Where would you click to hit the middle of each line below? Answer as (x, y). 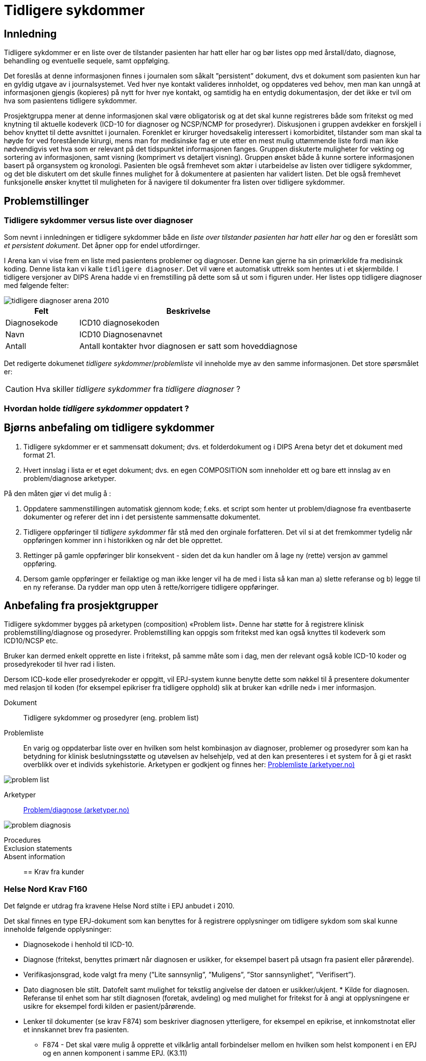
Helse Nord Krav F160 (46, 889)
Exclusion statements (38, 849)
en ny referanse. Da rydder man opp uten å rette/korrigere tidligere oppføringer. (151, 587)
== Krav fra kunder (54, 872)
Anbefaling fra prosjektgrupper (81, 606)
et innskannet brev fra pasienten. (76, 1030)
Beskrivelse (188, 311)
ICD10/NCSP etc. (31, 641)
